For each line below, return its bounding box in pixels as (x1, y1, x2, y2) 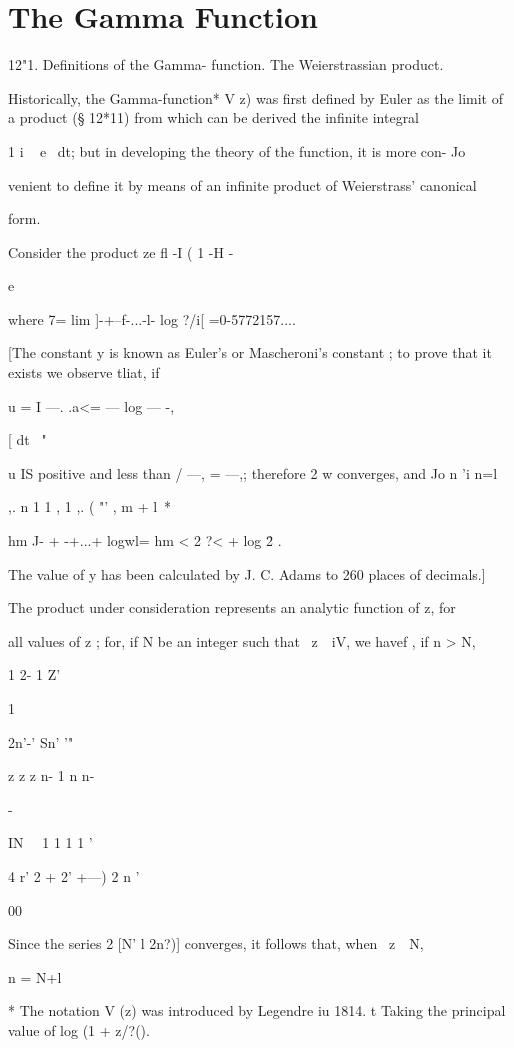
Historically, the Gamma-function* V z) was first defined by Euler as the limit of (8, 87, 503, 108)
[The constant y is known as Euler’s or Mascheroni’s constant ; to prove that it (8, 342, 492, 363)
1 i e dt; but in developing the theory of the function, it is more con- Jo (8, 140, 466, 161)
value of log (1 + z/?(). (8, 1019, 150, 1040)
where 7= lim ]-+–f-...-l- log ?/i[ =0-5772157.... (8, 308, 296, 329)
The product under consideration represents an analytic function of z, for (8, 597, 456, 618)
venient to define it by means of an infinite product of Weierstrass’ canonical (8, 174, 477, 195)
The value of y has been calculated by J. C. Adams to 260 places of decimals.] (8, 563, 486, 584)
